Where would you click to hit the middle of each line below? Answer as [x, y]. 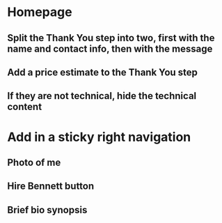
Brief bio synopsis [47, 210]
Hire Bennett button [51, 186]
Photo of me [34, 162]
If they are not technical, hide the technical [102, 96]
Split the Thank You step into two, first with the [111, 38]
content [25, 107]
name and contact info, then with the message [110, 48]
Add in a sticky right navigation [99, 137]
